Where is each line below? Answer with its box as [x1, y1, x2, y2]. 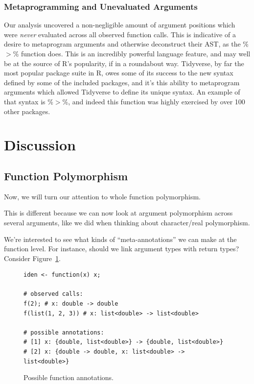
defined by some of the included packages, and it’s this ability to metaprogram [4, 77, 240, 87]
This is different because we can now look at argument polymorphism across [4, 208, 233, 218]
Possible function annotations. [23, 372, 114, 383]
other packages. [4, 106, 50, 116]
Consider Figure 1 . [4, 253, 61, 263]
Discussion [4, 135, 76, 155]
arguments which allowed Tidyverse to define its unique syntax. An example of [4, 87, 240, 97]
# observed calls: [23, 290, 83, 298]
